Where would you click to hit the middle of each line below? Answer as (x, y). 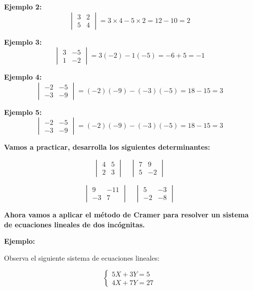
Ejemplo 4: (23, 77)
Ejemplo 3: (23, 42)
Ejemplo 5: (23, 112)
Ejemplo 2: (23, 6)
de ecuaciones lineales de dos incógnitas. (74, 224)
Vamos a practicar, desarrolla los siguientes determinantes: (107, 147)
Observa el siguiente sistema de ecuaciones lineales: (82, 257)
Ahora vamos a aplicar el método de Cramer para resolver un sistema (126, 214)
